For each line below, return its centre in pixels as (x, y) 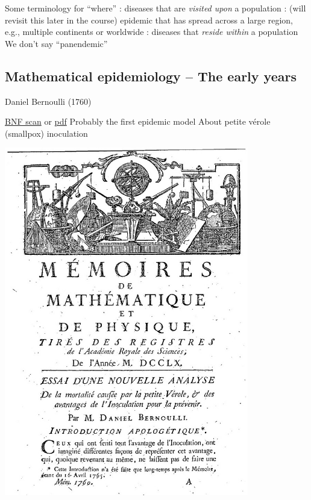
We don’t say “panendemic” (56, 43)
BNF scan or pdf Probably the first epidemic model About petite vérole (138, 121)
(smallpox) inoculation (46, 133)
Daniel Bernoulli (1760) (48, 101)
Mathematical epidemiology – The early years (151, 76)
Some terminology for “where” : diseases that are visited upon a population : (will (155, 8)
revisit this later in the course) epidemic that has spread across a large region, (149, 20)
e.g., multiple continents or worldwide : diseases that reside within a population (152, 32)
